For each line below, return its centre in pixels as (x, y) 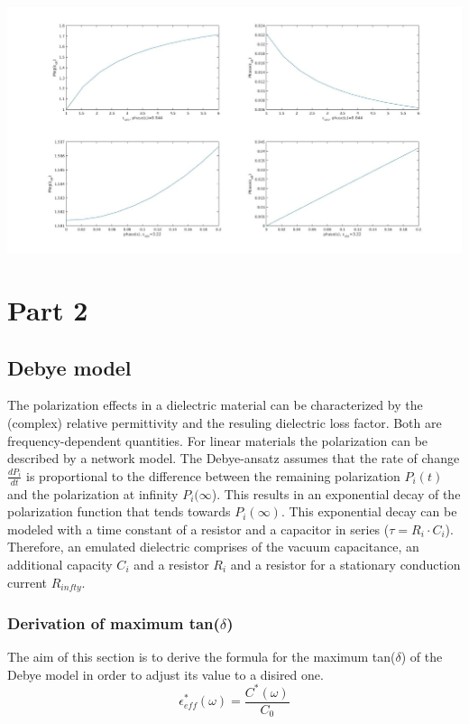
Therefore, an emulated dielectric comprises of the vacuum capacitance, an (213, 547)
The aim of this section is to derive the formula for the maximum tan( (202, 657)
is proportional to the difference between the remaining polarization (213, 475)
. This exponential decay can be (369, 511)
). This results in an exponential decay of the (336, 493)
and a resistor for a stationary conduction (345, 564)
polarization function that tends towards (119, 511)
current (28, 582)
